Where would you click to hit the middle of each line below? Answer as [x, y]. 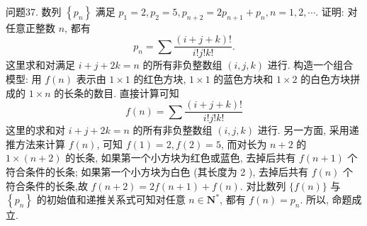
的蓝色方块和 [243, 79]
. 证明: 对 [337, 11]
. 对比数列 [263, 185]
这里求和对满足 [40, 65]
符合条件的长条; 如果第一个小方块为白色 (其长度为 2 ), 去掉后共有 [157, 172]
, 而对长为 [244, 143]
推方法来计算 [35, 143]
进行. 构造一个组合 [310, 65]
